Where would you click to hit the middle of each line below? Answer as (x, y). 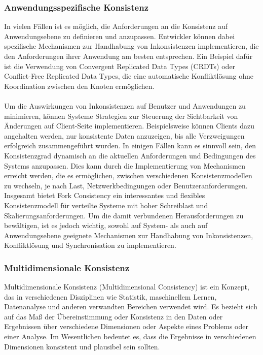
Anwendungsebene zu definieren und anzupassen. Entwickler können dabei (120, 36)
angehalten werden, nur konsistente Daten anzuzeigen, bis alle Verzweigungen (124, 135)
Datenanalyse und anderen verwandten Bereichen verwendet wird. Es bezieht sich (131, 306)
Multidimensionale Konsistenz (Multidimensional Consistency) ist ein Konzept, (127, 287)
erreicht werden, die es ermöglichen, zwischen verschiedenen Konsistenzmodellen (128, 175)
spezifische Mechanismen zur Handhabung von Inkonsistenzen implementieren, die (131, 46)
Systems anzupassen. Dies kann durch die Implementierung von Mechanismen (125, 165)
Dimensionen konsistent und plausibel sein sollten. (82, 346)
